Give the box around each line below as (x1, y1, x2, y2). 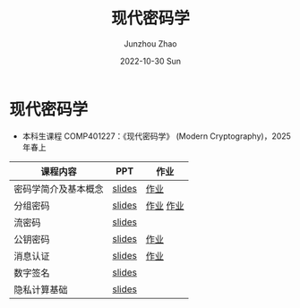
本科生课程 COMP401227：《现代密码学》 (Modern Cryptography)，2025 (21, 131, 291, 141)
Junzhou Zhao (124, 38, 177, 49)
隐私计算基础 (13, 283, 69, 295)
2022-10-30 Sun (119, 56, 182, 66)
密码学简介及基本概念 (13, 183, 105, 195)
